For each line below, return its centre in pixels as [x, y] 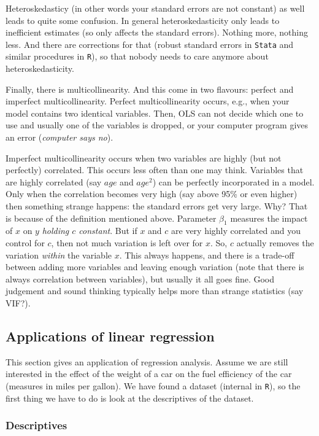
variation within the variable [59, 255]
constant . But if [108, 231]
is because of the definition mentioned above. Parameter [111, 218]
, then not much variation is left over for [127, 243]
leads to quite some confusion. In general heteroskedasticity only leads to [143, 20]
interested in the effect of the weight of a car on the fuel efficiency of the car [149, 374]
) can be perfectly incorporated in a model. [233, 181]
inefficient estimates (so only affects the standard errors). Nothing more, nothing [157, 32]
